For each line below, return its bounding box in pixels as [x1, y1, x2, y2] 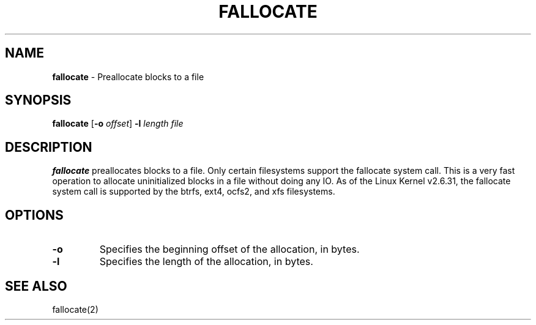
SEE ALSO [5, 278, 67, 294]
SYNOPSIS [5, 92, 72, 108]
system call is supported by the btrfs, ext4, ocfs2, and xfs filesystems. [52, 186, 335, 197]
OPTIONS [5, 207, 64, 223]
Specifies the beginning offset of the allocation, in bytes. [99, 243, 360, 256]
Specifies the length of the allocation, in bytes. [99, 255, 313, 268]
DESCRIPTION [5, 139, 92, 155]
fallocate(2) [52, 304, 99, 315]
